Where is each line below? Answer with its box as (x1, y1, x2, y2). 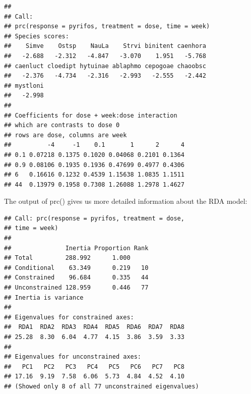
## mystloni (4, 82, 44, 89)
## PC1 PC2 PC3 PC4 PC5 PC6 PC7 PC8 (4, 363, 184, 370)
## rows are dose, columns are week (4, 131, 127, 139)
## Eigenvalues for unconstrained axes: (4, 353, 142, 361)
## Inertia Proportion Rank (4, 244, 149, 252)
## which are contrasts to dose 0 (4, 122, 120, 129)
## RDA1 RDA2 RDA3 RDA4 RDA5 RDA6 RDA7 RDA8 (4, 323, 184, 331)
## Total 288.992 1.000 (4, 254, 131, 262)
